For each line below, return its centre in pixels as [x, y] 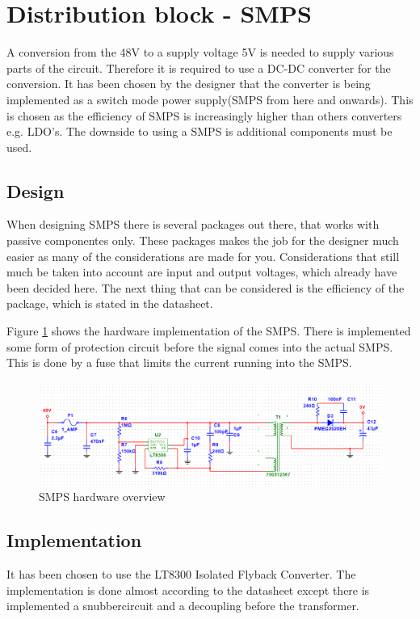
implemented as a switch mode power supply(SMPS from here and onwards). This [210, 99]
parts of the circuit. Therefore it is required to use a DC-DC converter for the [199, 67]
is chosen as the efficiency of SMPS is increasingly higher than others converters [204, 115]
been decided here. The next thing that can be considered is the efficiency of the [206, 287]
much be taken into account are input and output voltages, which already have [202, 272]
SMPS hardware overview [102, 497]
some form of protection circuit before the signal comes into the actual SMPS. [200, 346]
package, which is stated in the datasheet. [110, 303]
